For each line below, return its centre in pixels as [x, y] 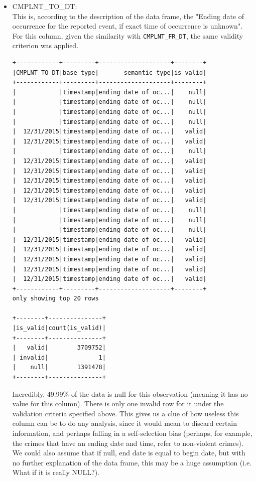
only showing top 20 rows [55, 299]
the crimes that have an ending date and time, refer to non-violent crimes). [128, 443]
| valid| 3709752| [59, 348]
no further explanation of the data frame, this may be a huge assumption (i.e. [132, 462]
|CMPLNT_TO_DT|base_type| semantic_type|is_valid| [109, 72]
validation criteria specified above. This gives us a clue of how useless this [125, 413]
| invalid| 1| [59, 357]
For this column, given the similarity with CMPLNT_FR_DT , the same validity [128, 35]
